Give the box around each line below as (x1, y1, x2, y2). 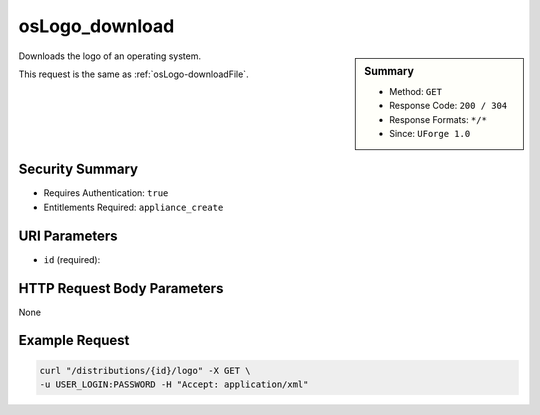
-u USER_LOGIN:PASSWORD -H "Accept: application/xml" (39, 379, 309, 390)
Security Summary (18, 161, 139, 178)
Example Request (18, 332, 130, 349)
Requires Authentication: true (43, 187, 169, 199)
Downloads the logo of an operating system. (18, 50, 202, 62)
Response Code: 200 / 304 (389, 100, 508, 112)
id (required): (43, 253, 101, 265)
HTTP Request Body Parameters (18, 280, 224, 297)
